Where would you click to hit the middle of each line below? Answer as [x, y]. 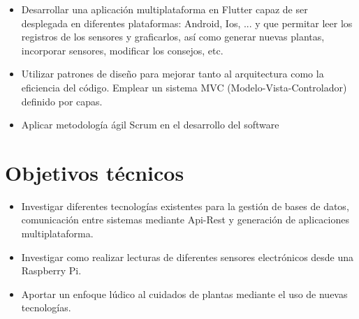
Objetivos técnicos [95, 172]
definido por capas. [62, 101]
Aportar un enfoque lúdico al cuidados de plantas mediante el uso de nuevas [184, 294]
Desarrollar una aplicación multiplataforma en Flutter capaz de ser [164, 9]
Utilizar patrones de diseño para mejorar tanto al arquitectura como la [173, 74]
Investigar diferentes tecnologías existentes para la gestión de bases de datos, [185, 206]
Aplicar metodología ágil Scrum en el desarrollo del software [150, 125]
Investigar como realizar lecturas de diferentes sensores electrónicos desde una [188, 257]
